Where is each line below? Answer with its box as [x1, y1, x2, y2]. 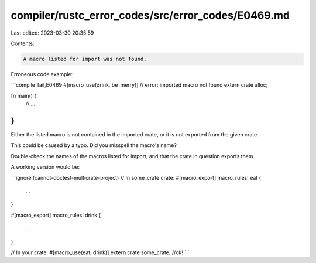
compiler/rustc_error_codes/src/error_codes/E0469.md [11, 9, 290, 22]
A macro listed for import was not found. [23, 56, 147, 62]
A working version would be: [11, 163, 80, 170]
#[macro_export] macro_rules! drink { [11, 211, 101, 218]
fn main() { [11, 92, 37, 99]
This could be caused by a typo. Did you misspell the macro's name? [11, 142, 177, 149]
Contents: [11, 40, 35, 47]
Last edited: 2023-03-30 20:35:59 [11, 29, 94, 36]
